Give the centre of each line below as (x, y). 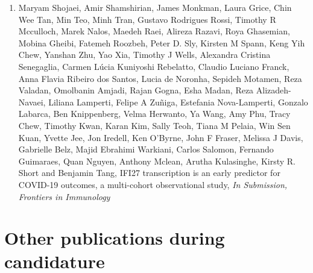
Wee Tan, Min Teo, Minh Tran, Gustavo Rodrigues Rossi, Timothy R (147, 19)
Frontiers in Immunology (64, 196)
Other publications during (115, 238)
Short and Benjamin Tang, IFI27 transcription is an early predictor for (149, 173)
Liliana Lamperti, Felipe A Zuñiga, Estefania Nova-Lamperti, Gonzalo (178, 102)
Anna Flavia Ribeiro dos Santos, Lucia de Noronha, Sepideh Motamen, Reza (160, 78)
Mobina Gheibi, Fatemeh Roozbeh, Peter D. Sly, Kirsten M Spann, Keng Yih (162, 42)
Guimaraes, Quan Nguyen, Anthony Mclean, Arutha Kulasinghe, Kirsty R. (157, 161)
